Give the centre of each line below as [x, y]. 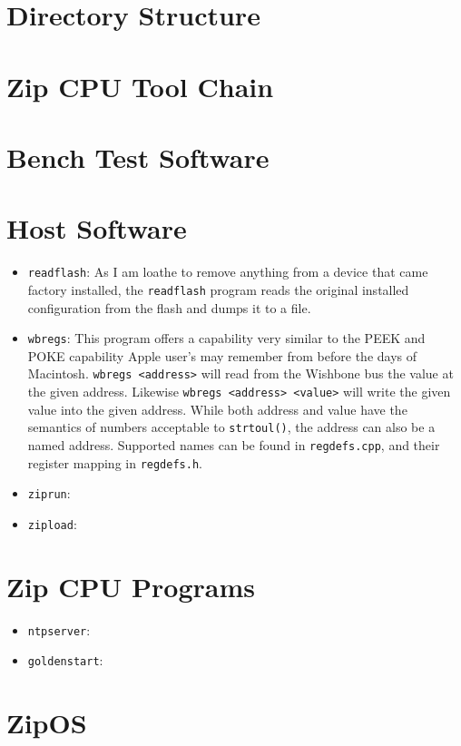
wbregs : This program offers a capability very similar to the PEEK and [226, 338]
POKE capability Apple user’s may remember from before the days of [222, 355]
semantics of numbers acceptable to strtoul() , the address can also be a [231, 427]
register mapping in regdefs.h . [115, 462]
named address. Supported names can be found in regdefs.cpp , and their [234, 444]
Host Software [97, 228]
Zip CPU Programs [131, 586]
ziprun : [49, 493]
